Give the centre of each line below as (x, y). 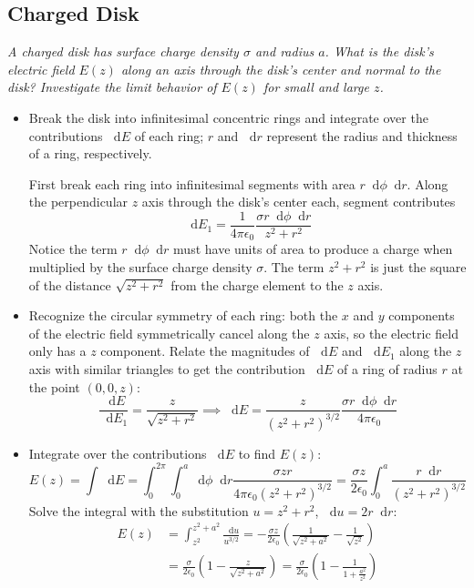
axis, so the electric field (391, 333)
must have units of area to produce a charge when (313, 249)
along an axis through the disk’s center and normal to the (281, 69)
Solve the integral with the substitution (139, 510)
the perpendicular (78, 202)
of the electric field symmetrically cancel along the (169, 333)
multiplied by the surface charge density (140, 267)
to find (257, 453)
